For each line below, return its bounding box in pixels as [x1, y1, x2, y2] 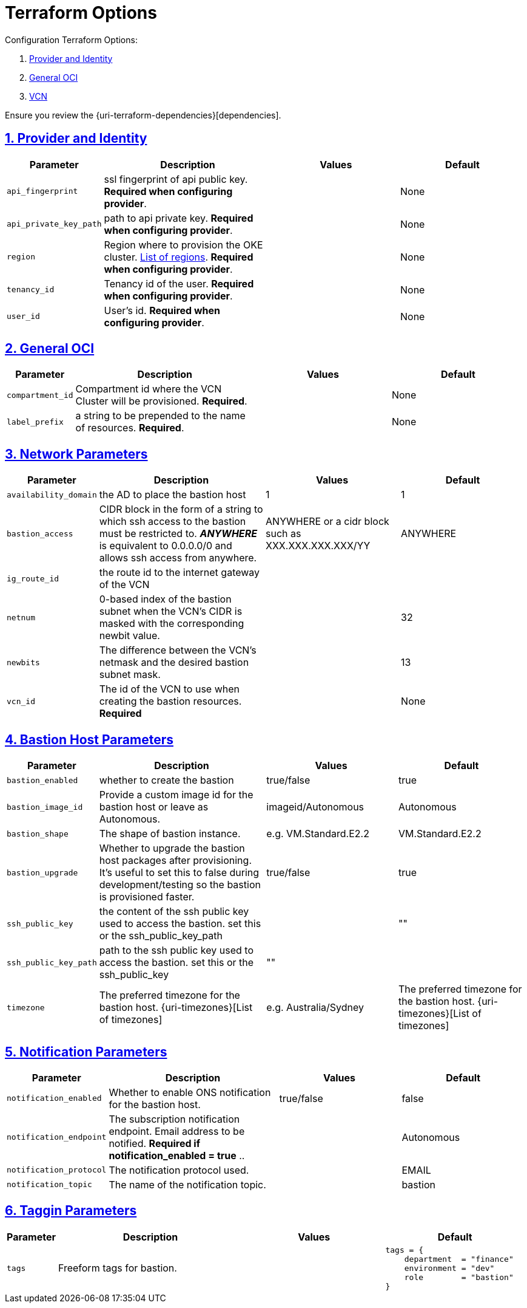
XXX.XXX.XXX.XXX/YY [266, 539, 371, 552]
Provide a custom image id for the [99, 789, 253, 801]
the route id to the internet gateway [99, 566, 260, 579]
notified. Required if [109, 1137, 201, 1149]
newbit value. [99, 629, 160, 642]
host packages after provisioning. [99, 854, 252, 867]
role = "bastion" [404, 1272, 514, 1282]
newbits [7, 657, 40, 667]
